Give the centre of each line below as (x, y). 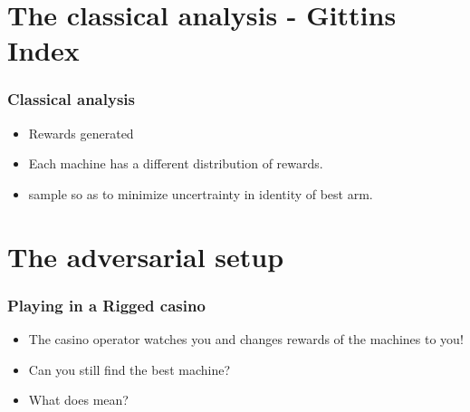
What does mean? (78, 400)
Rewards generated (81, 133)
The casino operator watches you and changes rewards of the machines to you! (246, 339)
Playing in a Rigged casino (106, 305)
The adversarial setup (146, 256)
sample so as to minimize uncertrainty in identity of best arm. (201, 193)
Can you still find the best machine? (129, 369)
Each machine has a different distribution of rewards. (176, 163)
